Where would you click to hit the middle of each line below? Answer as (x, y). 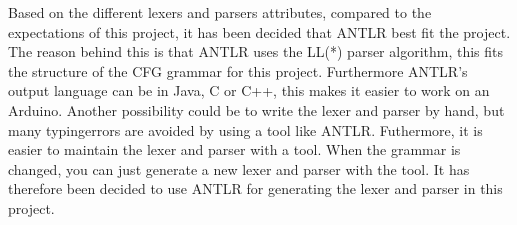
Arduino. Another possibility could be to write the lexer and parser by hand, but (256, 109)
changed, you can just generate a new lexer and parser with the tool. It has (239, 168)
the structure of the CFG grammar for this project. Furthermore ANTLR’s (238, 70)
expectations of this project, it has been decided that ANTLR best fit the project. (259, 31)
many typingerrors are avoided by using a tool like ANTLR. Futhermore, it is (245, 129)
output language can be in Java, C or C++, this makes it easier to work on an (249, 90)
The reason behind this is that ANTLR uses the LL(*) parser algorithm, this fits (256, 51)
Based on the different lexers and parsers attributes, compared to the (220, 12)
